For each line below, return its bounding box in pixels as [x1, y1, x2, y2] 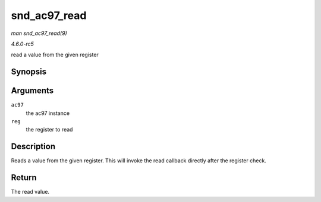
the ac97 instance [26, 110, 70, 117]
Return [11, 172, 37, 183]
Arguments [11, 86, 54, 96]
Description [11, 142, 56, 152]
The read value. [11, 188, 50, 195]
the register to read [26, 126, 73, 133]
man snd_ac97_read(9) [11, 30, 68, 37]
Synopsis [11, 67, 47, 77]
